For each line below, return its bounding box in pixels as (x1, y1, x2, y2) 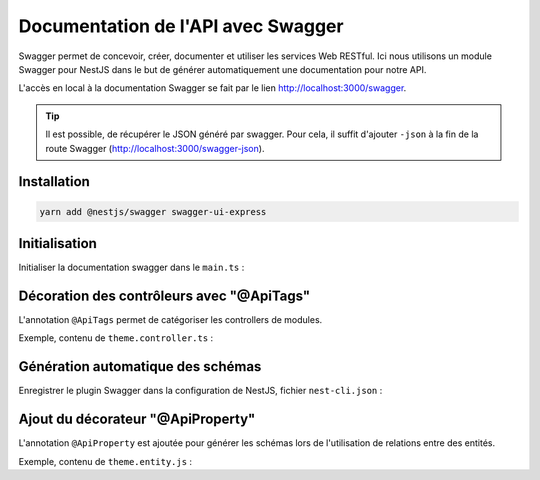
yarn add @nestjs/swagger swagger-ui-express (39, 206, 267, 217)
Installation (18, 173, 90, 190)
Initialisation (18, 235, 97, 252)
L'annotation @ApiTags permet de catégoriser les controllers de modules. (18, 313, 323, 325)
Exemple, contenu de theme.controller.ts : (18, 332, 214, 344)
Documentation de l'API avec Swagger (18, 15, 344, 37)
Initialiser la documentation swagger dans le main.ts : (18, 261, 245, 273)
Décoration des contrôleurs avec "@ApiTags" (18, 287, 311, 304)
